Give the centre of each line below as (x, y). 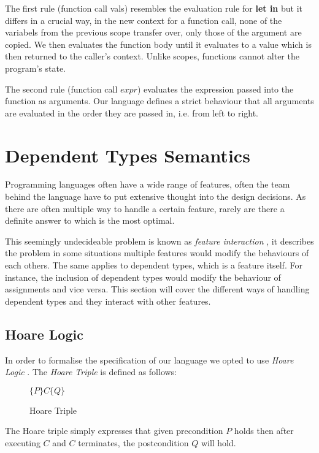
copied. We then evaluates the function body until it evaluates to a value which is (158, 44)
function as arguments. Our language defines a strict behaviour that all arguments (159, 101)
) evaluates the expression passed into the (215, 89)
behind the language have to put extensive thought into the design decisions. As (156, 196)
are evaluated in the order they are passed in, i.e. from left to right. (132, 112)
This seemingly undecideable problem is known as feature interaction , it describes (159, 241)
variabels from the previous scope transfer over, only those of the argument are (153, 32)
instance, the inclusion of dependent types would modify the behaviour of (143, 277)
